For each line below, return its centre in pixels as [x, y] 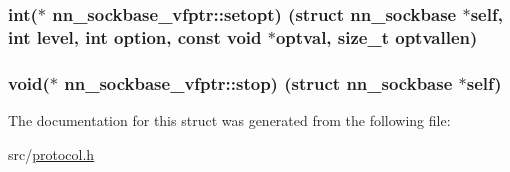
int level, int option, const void [135, 36]
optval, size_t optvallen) [376, 36]
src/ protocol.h [51, 153]
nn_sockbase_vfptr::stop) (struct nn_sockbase [258, 82]
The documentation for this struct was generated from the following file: [229, 119]
